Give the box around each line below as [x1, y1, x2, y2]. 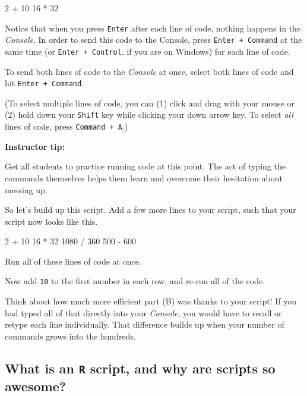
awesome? [5, 376, 67, 395]
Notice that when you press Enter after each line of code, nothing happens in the [5, 21, 301, 34]
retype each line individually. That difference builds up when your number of [5, 318, 284, 331]
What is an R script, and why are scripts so [5, 359, 276, 377]
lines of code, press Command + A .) [5, 120, 128, 133]
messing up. [5, 183, 48, 196]
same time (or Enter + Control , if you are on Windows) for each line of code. [5, 45, 290, 57]
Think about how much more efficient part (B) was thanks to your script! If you [5, 295, 296, 307]
